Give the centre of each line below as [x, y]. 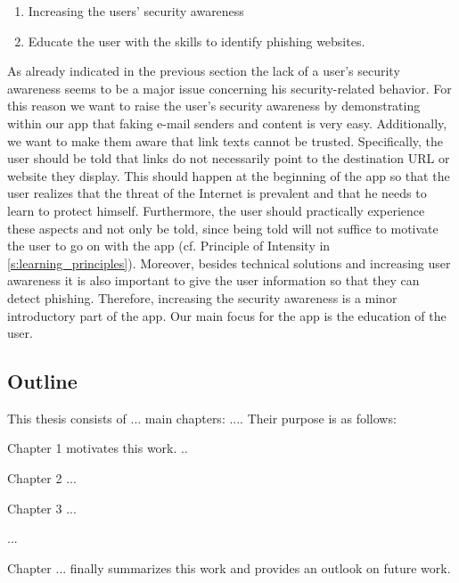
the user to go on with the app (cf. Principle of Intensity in [169, 246]
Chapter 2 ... [42, 478]
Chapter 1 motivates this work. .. [98, 448]
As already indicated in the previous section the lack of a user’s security [204, 71]
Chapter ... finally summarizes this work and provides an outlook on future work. [229, 567]
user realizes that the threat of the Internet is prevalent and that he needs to [217, 193]
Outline [42, 381]
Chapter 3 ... [42, 508]
